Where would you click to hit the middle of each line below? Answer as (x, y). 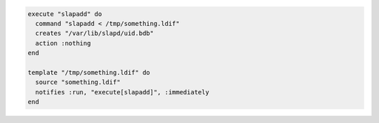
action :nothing (63, 43)
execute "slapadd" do (65, 14)
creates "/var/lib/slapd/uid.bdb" (95, 34)
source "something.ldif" (78, 82)
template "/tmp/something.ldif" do (89, 72)
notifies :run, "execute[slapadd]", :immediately (122, 92)
